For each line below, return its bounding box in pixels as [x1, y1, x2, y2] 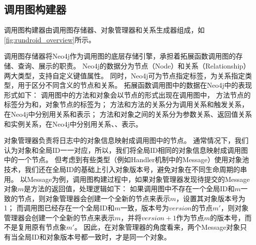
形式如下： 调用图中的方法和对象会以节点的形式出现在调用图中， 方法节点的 [4, 89, 251, 100]
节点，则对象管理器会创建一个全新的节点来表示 [17, 193, 170, 203]
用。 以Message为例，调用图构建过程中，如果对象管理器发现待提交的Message [4, 174, 250, 184]
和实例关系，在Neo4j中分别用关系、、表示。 [4, 118, 142, 129]
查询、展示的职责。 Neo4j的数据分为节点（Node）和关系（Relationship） [17, 60, 251, 70]
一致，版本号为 [120, 203, 169, 213]
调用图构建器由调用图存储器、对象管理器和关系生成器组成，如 [4, 25, 205, 35]
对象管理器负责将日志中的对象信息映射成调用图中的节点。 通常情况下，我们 [4, 135, 249, 145]
